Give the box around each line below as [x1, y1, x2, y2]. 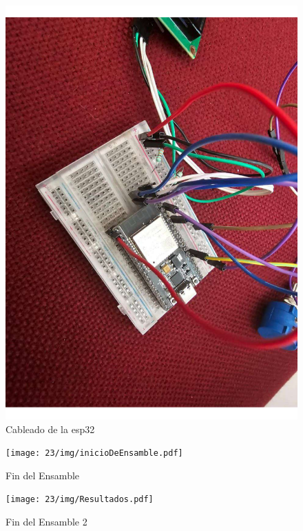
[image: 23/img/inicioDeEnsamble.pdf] [6, 448, 183, 459]
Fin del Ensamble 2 [6, 514, 87, 529]
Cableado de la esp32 [6, 421, 95, 436]
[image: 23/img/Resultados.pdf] [6, 494, 154, 505]
